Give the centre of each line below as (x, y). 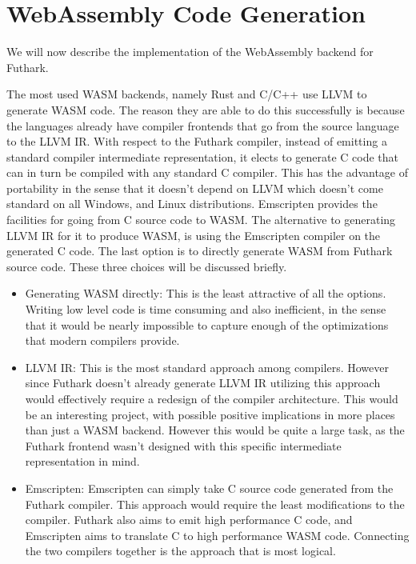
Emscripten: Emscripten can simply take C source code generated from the (209, 488)
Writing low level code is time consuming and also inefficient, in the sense (206, 309)
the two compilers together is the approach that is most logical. (180, 551)
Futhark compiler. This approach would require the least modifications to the (215, 504)
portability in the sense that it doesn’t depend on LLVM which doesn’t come (195, 188)
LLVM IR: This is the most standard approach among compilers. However (207, 367)
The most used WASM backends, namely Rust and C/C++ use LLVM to (187, 94)
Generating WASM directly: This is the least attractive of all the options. (206, 293)
